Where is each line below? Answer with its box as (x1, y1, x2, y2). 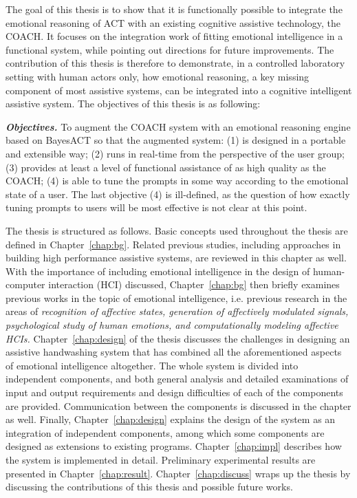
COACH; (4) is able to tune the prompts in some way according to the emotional (6, 173, 349, 188)
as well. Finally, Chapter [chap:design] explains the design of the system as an (6, 412, 336, 426)
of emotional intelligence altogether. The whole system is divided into (6, 358, 299, 372)
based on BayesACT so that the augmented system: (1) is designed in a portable (6, 133, 346, 147)
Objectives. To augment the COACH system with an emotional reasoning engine (6, 119, 351, 133)
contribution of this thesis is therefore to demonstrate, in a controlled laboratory (6, 56, 345, 70)
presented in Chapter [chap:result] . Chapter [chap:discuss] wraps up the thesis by (6, 466, 351, 480)
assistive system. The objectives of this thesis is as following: (6, 96, 261, 111)
